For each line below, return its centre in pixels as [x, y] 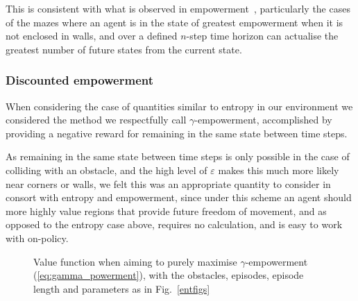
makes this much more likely [279, 170]
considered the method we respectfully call [96, 120]
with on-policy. [37, 238]
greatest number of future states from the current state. [124, 49]
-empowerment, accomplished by [263, 120]
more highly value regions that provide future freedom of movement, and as [166, 210]
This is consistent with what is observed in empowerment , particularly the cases [178, 8]
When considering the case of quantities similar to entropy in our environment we [179, 106]
